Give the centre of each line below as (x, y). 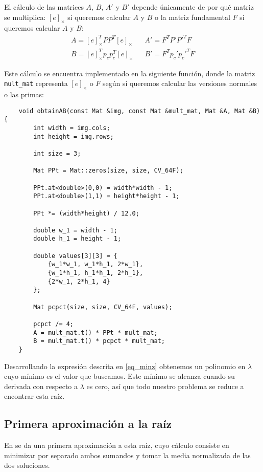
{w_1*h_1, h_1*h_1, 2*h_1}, (95, 273)
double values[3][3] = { (75, 256)
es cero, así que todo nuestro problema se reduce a (165, 386)
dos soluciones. (27, 465)
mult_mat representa (36, 83)
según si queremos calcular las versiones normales (180, 83)
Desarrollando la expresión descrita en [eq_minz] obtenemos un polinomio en (125, 366)
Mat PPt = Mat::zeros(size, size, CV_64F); (108, 171)
